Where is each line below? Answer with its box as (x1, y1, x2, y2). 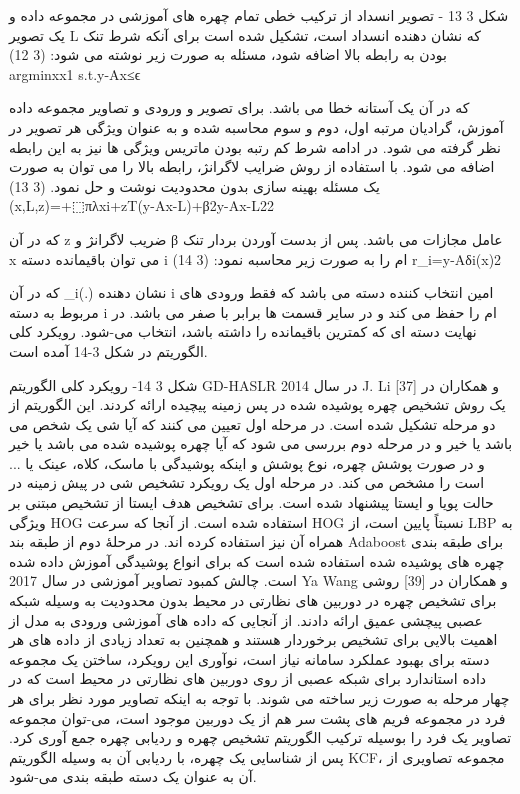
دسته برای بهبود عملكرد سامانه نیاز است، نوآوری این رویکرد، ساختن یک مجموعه (9, 648, 490, 669)
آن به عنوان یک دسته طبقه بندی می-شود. (9, 766, 257, 787)
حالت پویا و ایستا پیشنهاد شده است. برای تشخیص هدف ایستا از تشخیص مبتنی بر (9, 492, 494, 513)
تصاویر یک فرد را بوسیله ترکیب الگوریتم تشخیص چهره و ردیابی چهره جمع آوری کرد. (9, 727, 512, 748)
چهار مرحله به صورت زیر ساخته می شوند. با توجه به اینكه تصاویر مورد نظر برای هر (9, 688, 510, 708)
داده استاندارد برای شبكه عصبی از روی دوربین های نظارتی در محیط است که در (9, 668, 487, 689)
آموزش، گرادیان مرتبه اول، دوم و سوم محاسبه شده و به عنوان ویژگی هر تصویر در (9, 116, 504, 137)
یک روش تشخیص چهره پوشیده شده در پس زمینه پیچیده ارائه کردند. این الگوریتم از (9, 394, 506, 415)
